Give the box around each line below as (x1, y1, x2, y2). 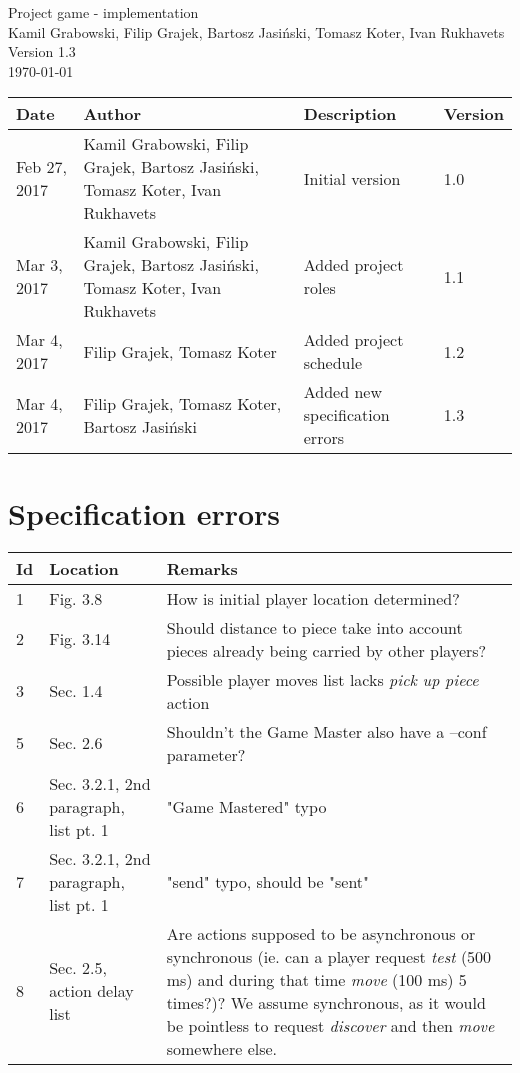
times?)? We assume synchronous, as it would (166, 990, 486, 1014)
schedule (303, 351, 363, 375)
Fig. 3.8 (49, 586, 103, 610)
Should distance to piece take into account (166, 615, 463, 639)
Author (83, 102, 142, 126)
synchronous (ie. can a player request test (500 (166, 944, 492, 968)
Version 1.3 (8, 41, 76, 62)
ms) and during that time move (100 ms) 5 (166, 967, 467, 991)
